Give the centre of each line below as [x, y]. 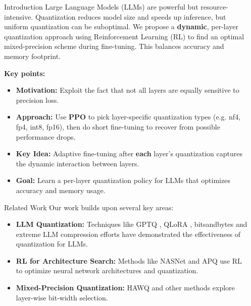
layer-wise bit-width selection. [62, 297]
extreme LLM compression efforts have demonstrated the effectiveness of [128, 234]
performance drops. [46, 136]
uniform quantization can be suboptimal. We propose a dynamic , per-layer [121, 26]
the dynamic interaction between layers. [78, 163]
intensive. [19, 16]
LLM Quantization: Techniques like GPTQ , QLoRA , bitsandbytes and [132, 224]
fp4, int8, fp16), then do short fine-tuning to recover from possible [118, 126]
